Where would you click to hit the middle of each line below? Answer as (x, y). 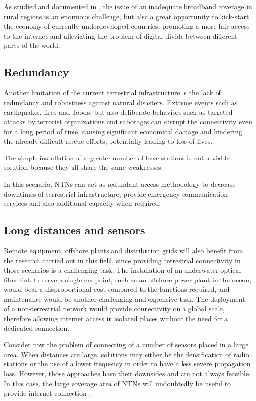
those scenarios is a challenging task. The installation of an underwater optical (123, 270)
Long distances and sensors (74, 230)
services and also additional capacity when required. (83, 203)
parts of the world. (32, 45)
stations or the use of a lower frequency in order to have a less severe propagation (127, 364)
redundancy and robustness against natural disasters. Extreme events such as (121, 102)
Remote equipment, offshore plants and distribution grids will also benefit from (124, 250)
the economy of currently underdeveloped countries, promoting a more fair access (127, 26)
